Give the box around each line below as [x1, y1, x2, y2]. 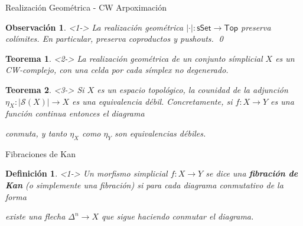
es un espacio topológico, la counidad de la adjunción [97, 83, 288, 95]
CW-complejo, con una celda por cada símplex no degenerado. [5, 64, 229, 76]
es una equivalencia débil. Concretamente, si [72, 95, 233, 107]
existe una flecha [5, 210, 66, 222]
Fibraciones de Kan [5, 147, 76, 159]
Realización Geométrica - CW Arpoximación [5, 1, 167, 13]
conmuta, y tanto [5, 127, 67, 139]
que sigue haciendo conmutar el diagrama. [102, 210, 254, 222]
